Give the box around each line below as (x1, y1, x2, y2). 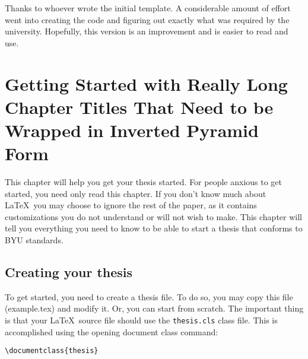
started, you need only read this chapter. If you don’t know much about (5, 187, 266, 199)
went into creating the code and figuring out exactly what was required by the (5, 13, 290, 26)
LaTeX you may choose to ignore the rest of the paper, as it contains (5, 199, 257, 211)
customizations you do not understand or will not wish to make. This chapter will (5, 210, 303, 223)
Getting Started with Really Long (5, 71, 288, 96)
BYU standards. (5, 234, 63, 246)
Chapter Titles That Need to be (5, 94, 274, 119)
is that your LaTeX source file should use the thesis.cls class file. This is (5, 314, 278, 326)
